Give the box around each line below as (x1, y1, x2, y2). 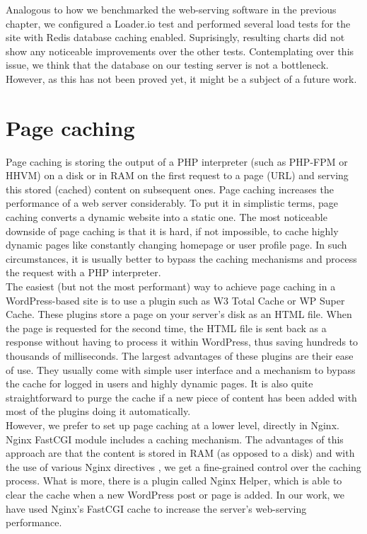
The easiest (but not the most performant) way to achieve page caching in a (6, 279, 336, 294)
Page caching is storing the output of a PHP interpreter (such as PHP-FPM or (6, 154, 348, 169)
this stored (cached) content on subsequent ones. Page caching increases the (6, 181, 334, 196)
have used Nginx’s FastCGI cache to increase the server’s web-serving (6, 501, 307, 516)
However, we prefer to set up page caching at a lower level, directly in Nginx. (6, 417, 339, 432)
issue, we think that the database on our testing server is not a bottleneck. (6, 57, 329, 72)
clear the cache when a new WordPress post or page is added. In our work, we (6, 487, 345, 501)
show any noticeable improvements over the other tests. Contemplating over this (6, 43, 354, 58)
